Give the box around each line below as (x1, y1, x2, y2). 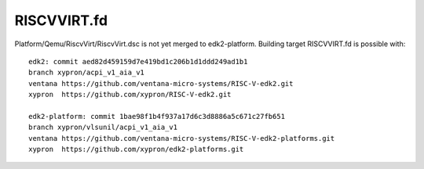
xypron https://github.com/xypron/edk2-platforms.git (28, 145, 244, 154)
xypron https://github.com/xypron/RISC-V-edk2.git (28, 90, 232, 99)
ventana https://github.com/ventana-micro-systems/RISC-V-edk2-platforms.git (28, 134, 335, 142)
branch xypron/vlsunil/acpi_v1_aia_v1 (28, 123, 178, 132)
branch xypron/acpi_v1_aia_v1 (28, 68, 145, 77)
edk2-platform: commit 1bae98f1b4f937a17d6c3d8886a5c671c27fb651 (28, 112, 286, 120)
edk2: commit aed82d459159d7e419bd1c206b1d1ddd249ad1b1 (28, 57, 248, 66)
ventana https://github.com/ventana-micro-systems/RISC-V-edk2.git (28, 79, 294, 88)
